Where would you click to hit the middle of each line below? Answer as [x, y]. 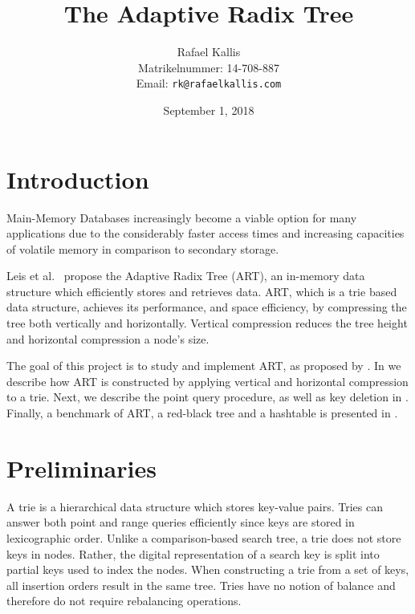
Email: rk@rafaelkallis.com [209, 83]
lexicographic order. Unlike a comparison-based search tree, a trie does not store [204, 537]
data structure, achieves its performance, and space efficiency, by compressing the [207, 307]
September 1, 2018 [209, 110]
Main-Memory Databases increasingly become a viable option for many [182, 217]
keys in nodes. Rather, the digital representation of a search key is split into [193, 553]
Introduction [78, 179]
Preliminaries [81, 468]
